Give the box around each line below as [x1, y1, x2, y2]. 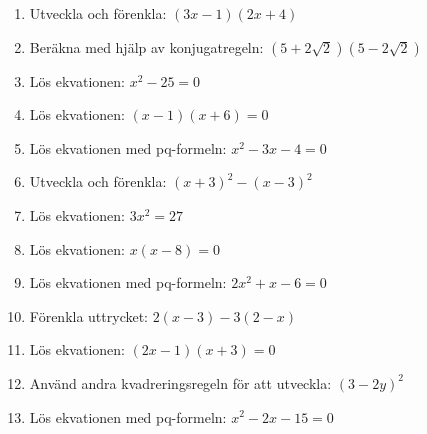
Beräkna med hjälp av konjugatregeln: [29, 36, 264, 57]
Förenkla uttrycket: [29, 305, 149, 326]
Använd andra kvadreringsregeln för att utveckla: [29, 372, 332, 393]
